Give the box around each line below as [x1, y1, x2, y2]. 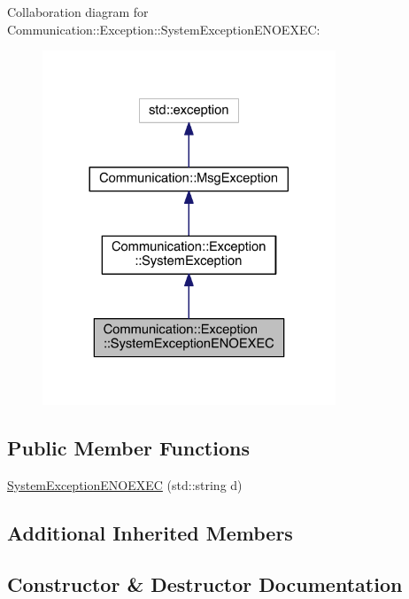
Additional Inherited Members [7, 518, 293, 546]
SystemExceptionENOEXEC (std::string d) [7, 475, 243, 494]
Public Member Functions [7, 433, 250, 461]
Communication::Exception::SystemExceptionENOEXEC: [7, 19, 320, 38]
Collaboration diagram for [7, 3, 149, 20]
